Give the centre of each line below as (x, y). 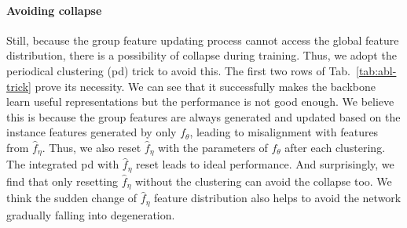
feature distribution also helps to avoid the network (278, 198)
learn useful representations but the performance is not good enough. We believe (200, 101)
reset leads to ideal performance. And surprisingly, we (265, 164)
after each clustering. (335, 147)
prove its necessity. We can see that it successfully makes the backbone (205, 86)
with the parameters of (213, 147)
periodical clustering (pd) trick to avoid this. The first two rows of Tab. (179, 70)
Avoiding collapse (54, 10)
